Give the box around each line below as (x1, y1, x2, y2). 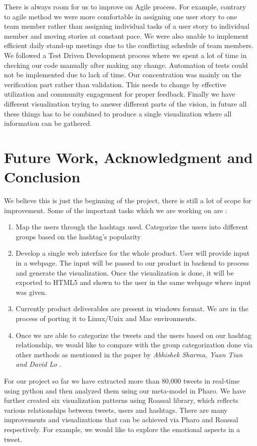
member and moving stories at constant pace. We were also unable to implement (4, 30, 249, 41)
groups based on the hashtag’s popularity (15, 231, 141, 241)
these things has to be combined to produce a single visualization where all (4, 108, 232, 118)
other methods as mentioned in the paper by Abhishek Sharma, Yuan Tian (15, 349, 243, 359)
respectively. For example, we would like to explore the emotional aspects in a (4, 424, 240, 434)
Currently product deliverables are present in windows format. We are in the (15, 303, 249, 314)
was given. (15, 286, 47, 297)
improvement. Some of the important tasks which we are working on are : (4, 205, 227, 215)
